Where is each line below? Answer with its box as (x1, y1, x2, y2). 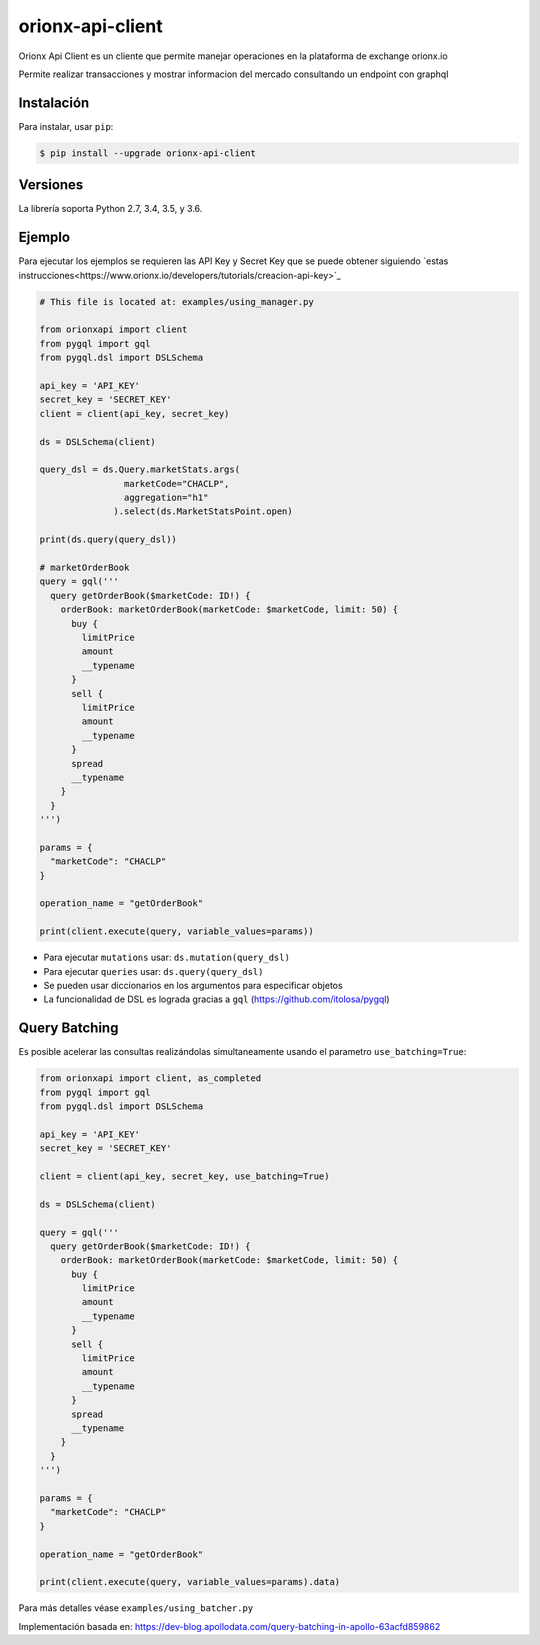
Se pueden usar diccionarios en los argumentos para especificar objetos (43, 979, 344, 991)
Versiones (18, 176, 84, 194)
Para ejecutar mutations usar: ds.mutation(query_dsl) (43, 951, 290, 964)
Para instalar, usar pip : (18, 120, 114, 132)
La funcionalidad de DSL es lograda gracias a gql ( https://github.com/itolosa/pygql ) (43, 993, 390, 1005)
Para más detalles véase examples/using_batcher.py (18, 1602, 254, 1614)
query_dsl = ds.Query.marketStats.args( (39, 464, 240, 475)
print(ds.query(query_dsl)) (39, 534, 177, 545)
